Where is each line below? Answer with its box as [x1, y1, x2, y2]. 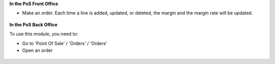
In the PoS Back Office [9, 21, 58, 27]
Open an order [22, 47, 53, 53]
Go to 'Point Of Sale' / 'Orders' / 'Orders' [22, 40, 107, 46]
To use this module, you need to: [9, 31, 78, 37]
